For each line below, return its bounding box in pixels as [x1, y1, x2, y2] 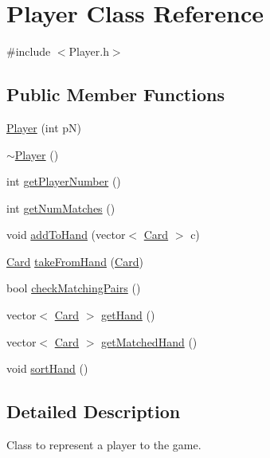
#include [6, 43, 51, 60]
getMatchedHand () [101, 333, 198, 350]
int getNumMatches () [6, 199, 115, 216]
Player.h [68, 43, 109, 60]
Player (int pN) [6, 119, 81, 135]
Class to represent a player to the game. [6, 436, 202, 453]
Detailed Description [6, 399, 181, 424]
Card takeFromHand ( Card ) [6, 252, 143, 269]
